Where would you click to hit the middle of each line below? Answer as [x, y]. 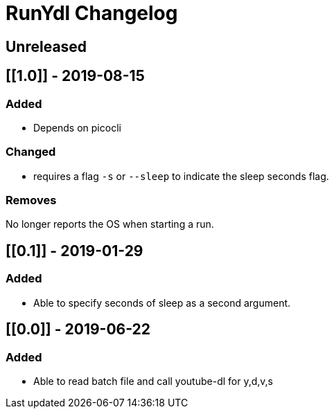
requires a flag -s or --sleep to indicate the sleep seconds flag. [181, 176]
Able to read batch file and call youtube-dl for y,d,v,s [153, 381]
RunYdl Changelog [92, 13]
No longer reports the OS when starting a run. [110, 224]
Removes [31, 200]
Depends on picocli [77, 127]
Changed [31, 152]
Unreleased [46, 46]
